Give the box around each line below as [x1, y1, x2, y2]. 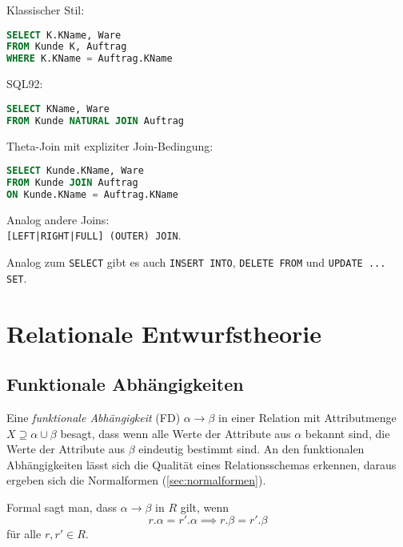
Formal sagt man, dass [6, 498, 118, 515]
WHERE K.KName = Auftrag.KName [6, 53, 173, 65]
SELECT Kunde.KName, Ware [6, 165, 144, 177]
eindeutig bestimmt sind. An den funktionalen [138, 440, 365, 457]
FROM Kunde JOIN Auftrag [6, 177, 138, 189]
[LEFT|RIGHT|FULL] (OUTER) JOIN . [6, 227, 182, 243]
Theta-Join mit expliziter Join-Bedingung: [6, 137, 213, 154]
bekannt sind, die [305, 424, 390, 441]
